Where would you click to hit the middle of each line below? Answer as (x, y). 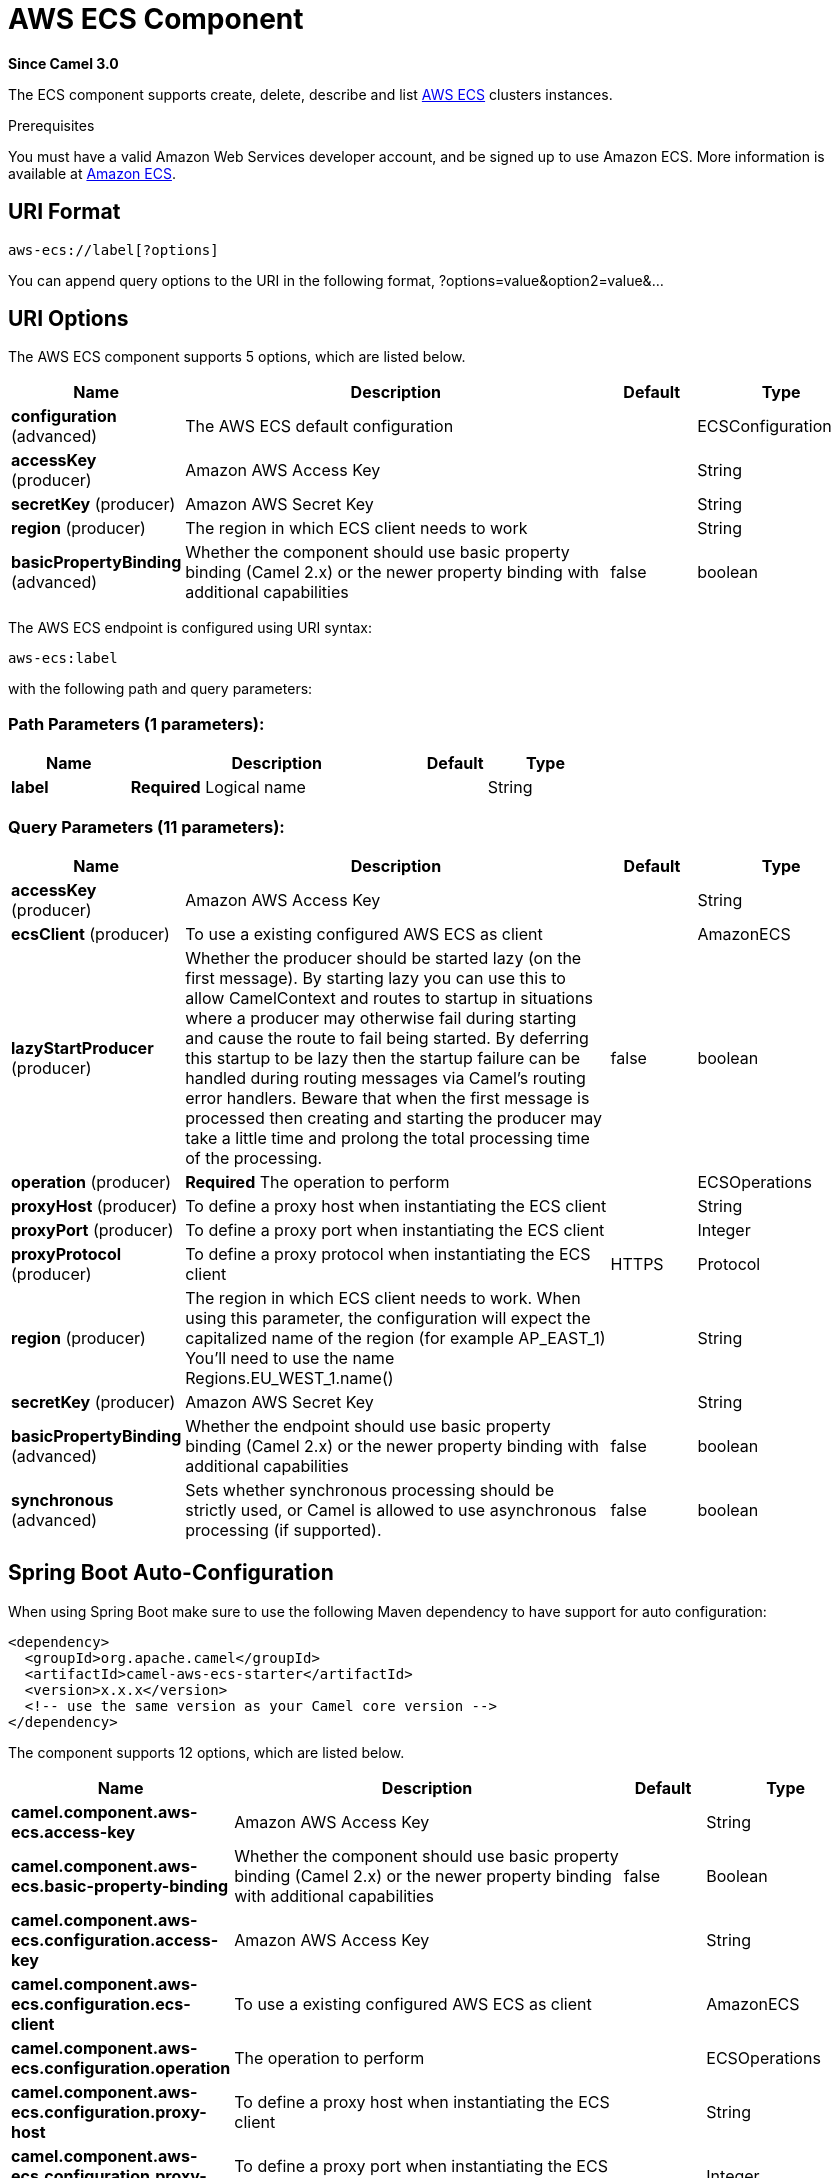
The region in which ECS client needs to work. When (383, 1297)
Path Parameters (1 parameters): (136, 723)
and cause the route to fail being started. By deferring (387, 1037)
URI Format (64, 212)
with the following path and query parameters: (160, 689)
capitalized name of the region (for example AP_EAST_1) (395, 1337)
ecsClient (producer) (90, 933)
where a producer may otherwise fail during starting (381, 1017)
